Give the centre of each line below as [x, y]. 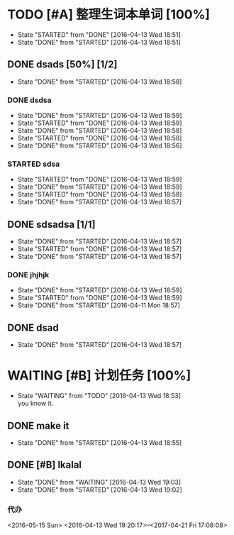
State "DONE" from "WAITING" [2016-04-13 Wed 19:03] [99, 482]
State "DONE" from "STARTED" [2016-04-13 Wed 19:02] [100, 490]
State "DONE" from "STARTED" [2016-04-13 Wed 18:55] [100, 443]
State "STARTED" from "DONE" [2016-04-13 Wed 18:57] [100, 249]
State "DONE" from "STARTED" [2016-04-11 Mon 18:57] [99, 305]
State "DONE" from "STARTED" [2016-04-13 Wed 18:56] [100, 145]
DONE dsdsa [29, 100]
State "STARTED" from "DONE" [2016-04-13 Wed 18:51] [99, 34]
